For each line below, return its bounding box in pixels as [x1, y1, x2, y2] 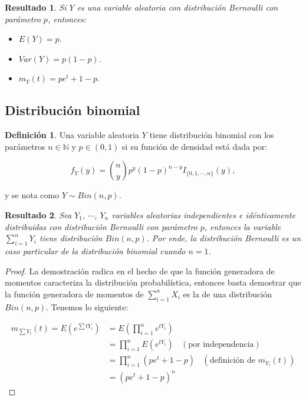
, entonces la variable [204, 220, 281, 232]
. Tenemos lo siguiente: [46, 300, 129, 313]
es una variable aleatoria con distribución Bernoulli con [77, 1, 278, 13]
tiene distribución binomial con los [149, 129, 274, 141]
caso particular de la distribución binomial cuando [5, 244, 186, 257]
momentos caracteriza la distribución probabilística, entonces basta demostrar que [5, 276, 301, 288]
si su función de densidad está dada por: [122, 140, 268, 152]
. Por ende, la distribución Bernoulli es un [146, 232, 301, 244]
